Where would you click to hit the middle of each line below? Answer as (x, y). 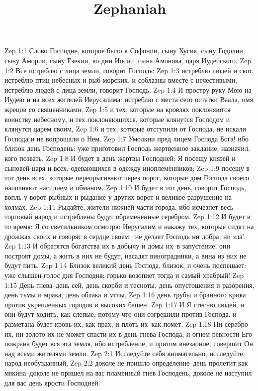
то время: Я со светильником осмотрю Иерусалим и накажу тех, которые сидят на (129, 226)
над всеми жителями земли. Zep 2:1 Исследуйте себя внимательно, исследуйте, (125, 353)
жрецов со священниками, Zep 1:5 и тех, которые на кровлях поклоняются (118, 109)
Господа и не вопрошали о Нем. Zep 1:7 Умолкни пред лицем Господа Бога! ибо (127, 138)
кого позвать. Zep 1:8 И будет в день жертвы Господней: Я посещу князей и (120, 158)
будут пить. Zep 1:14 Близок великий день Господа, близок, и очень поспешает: (126, 265)
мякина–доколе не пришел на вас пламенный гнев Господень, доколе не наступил (128, 372)
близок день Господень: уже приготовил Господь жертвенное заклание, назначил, (127, 148)
